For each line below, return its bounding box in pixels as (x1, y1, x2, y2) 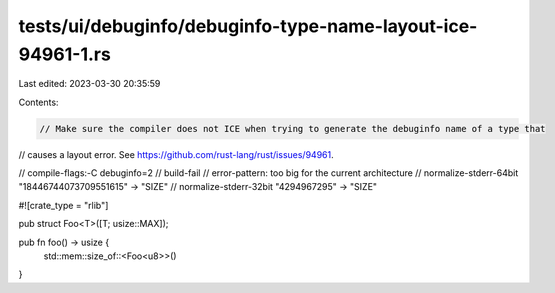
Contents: (18, 96, 59, 108)
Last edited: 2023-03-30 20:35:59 (18, 78, 161, 90)
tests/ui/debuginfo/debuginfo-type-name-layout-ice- (18, 15, 478, 37)
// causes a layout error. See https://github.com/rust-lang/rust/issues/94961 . (18, 148, 334, 160)
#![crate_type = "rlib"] (18, 199, 109, 211)
